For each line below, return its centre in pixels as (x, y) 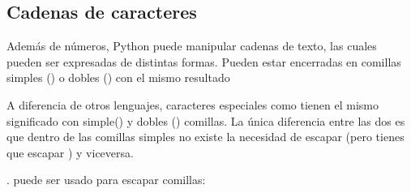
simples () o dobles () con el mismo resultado (118, 77)
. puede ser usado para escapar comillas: (106, 180)
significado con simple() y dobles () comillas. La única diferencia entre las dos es (206, 120)
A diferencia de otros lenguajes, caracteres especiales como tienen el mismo (193, 104)
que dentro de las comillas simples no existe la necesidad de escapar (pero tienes (205, 137)
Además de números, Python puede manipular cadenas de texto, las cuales (192, 46)
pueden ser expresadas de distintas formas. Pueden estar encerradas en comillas (204, 61)
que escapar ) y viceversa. (70, 152)
